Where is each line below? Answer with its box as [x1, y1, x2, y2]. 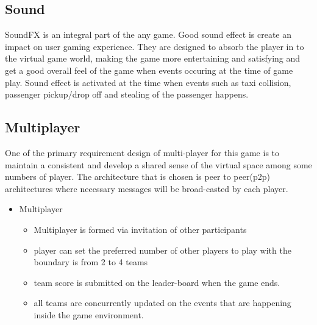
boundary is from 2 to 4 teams [34, 255, 148, 268]
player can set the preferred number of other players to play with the [34, 243, 291, 256]
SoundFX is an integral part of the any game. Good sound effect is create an [5, 28, 292, 41]
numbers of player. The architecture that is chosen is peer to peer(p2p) [5, 170, 270, 183]
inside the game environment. [34, 308, 144, 321]
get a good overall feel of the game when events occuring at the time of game [5, 63, 293, 76]
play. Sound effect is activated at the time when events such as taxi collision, [5, 76, 291, 88]
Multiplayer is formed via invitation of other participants [34, 223, 247, 235]
